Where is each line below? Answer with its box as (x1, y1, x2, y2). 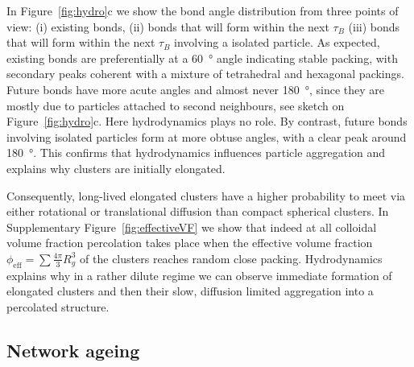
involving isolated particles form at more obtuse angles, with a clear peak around (6, 128, 407, 145)
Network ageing (6, 337, 140, 362)
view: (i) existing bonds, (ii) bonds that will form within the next (6, 18, 329, 35)
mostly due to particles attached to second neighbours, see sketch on (6, 97, 345, 113)
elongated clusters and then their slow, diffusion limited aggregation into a (6, 282, 374, 299)
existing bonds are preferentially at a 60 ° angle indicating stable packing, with (6, 49, 398, 66)
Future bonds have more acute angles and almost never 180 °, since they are (6, 80, 385, 97)
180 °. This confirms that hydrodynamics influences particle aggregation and (6, 144, 386, 161)
